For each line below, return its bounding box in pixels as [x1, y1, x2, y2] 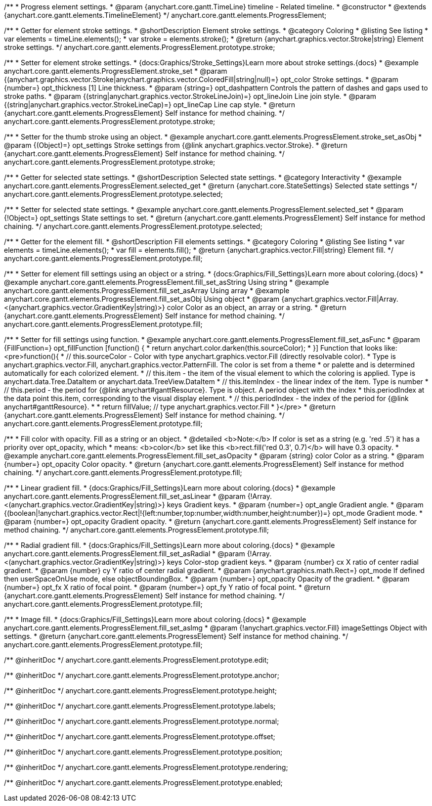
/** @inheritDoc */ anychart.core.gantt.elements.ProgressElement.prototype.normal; [4, 717, 279, 725]
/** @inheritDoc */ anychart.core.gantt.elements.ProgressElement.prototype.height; [4, 686, 277, 695]
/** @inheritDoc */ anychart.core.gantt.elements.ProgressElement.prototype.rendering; [4, 763, 288, 771]
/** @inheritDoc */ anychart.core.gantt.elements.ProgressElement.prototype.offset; [4, 732, 275, 741]
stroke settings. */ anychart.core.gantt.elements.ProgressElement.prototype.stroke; [4, 43, 275, 51]
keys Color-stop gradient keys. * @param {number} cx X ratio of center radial [167, 558, 419, 566]
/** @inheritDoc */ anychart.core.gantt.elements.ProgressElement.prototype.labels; [4, 702, 276, 710]
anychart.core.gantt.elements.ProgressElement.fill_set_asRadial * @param [4, 549, 245, 558]
